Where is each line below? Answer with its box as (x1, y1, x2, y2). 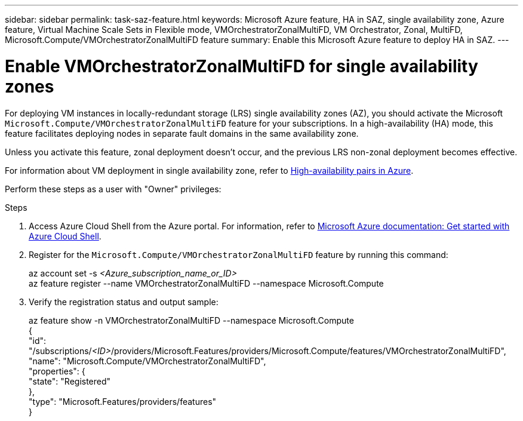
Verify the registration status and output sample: (29, 296, 219, 307)
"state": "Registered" (29, 376, 111, 386)
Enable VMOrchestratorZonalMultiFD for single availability (5, 56, 478, 76)
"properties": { (29, 365, 85, 376)
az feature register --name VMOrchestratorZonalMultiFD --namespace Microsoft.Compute (29, 278, 384, 288)
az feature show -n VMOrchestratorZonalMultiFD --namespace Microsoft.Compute (29, 315, 354, 325)
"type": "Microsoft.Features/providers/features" (29, 396, 217, 407)
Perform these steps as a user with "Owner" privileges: (5, 183, 221, 194)
